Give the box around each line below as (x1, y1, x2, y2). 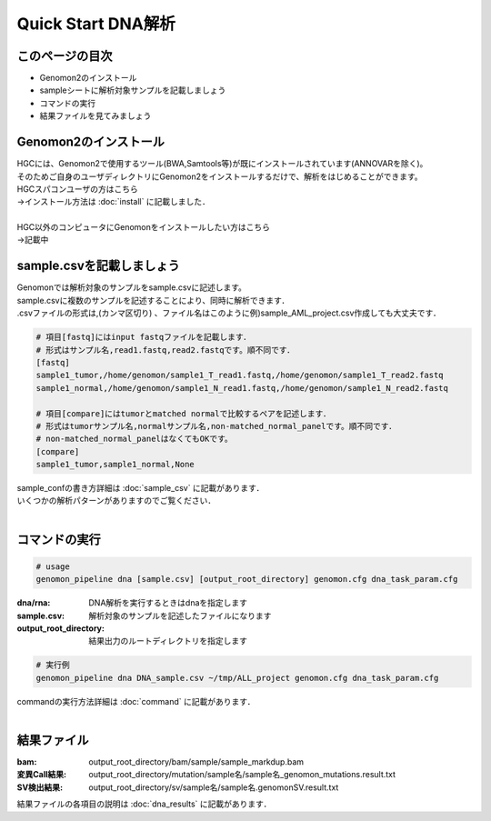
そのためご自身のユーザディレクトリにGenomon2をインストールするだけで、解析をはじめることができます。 (16, 171, 423, 182)
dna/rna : (16, 597, 51, 608)
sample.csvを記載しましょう (16, 258, 181, 274)
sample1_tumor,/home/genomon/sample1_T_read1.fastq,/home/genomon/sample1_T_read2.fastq (35, 370, 445, 381)
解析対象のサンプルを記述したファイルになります (88, 610, 272, 621)
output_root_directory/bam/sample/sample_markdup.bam (88, 756, 305, 767)
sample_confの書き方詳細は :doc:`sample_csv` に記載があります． (16, 483, 265, 494)
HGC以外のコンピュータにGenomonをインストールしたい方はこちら (16, 222, 270, 233)
